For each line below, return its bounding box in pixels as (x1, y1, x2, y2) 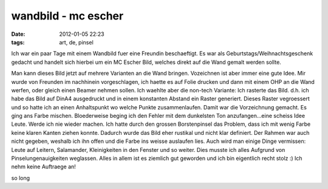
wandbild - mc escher (11, 9, 124, 22)
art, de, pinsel (59, 38, 94, 46)
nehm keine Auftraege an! (11, 163, 76, 170)
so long (11, 174, 30, 182)
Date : (11, 30, 26, 38)
